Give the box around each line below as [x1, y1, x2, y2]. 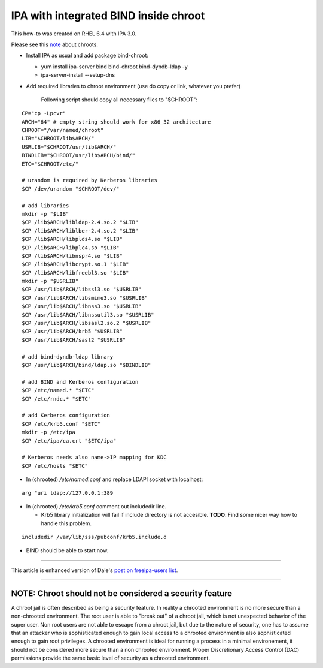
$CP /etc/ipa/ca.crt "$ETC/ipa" [22, 437, 117, 444]
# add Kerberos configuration [22, 412, 111, 419]
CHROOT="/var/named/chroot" [22, 127, 104, 134]
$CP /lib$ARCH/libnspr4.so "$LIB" [22, 252, 123, 259]
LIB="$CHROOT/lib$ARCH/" [22, 135, 95, 142]
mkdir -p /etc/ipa [22, 429, 76, 436]
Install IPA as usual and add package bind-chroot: [26, 52, 149, 59]
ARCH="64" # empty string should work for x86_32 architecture [22, 118, 211, 125]
